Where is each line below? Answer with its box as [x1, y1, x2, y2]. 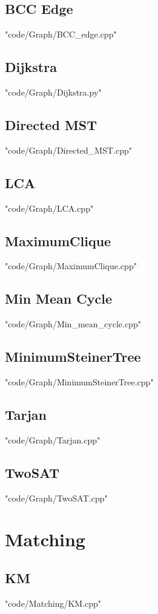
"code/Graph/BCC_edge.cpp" [5, 28, 117, 41]
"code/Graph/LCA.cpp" [5, 201, 94, 214]
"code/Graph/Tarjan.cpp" [5, 433, 100, 446]
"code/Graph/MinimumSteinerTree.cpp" [5, 375, 154, 388]
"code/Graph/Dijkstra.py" [5, 86, 102, 98]
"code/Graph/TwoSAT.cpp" [5, 491, 108, 504]
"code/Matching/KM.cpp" [5, 596, 102, 609]
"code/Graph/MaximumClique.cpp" [5, 260, 137, 272]
